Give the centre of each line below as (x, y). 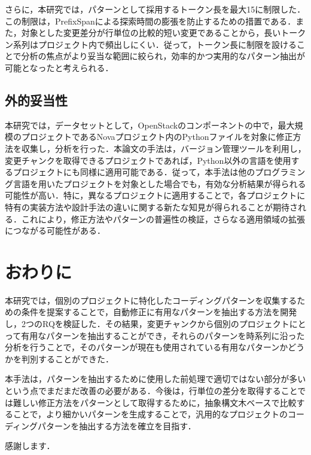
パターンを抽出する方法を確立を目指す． (117, 425)
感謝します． (30, 446)
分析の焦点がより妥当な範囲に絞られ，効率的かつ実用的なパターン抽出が (163, 56)
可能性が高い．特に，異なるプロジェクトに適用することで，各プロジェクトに (155, 195)
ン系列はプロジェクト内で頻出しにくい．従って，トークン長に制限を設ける (151, 44)
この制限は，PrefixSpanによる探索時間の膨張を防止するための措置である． (150, 21)
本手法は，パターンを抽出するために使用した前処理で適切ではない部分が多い (155, 379)
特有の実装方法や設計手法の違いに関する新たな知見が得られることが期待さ (151, 207)
